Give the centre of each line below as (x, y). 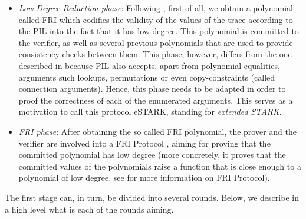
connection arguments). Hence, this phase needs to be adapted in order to (152, 89)
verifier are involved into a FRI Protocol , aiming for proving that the (144, 143)
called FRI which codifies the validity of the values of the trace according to (156, 19)
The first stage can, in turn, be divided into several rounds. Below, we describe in (152, 197)
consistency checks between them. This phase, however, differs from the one (155, 54)
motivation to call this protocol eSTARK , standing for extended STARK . (150, 112)
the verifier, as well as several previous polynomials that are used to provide (156, 42)
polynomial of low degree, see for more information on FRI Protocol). (144, 177)
